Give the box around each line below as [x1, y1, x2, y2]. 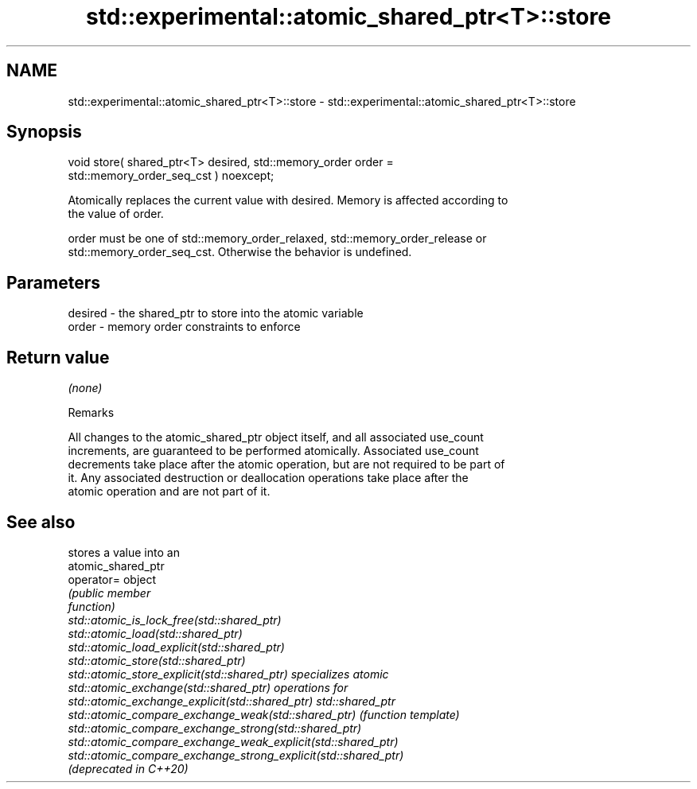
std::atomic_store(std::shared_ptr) [68, 653, 246, 667]
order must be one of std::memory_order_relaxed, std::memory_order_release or [68, 231, 487, 246]
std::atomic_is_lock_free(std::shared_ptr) [68, 612, 282, 627]
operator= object [68, 572, 157, 586]
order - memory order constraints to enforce [68, 320, 301, 334]
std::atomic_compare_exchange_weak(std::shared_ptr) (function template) [68, 707, 460, 721]
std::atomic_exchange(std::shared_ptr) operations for [68, 680, 348, 694]
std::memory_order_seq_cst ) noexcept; [68, 169, 275, 183]
